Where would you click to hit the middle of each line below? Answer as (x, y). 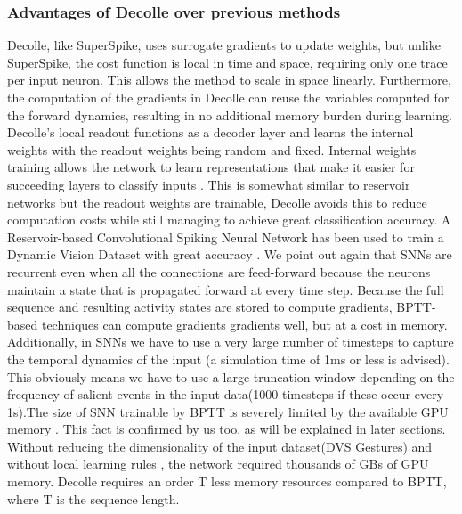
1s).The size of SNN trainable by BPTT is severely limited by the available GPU (228, 411)
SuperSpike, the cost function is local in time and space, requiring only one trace (227, 62)
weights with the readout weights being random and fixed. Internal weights (212, 149)
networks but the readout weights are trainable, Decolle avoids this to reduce (217, 202)
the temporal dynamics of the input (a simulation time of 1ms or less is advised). (228, 359)
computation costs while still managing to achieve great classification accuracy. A (229, 220)
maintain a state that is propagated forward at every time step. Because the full (226, 289)
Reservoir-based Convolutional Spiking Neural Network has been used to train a (226, 237)
